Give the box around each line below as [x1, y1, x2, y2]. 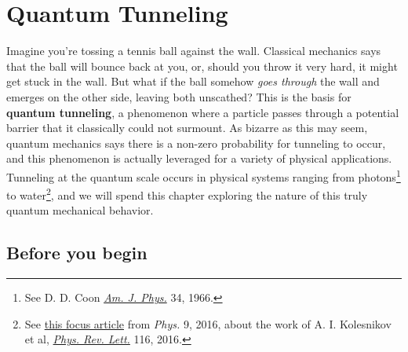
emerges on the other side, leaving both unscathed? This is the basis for [6, 88, 352, 104]
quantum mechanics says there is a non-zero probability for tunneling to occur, [6, 134, 386, 151]
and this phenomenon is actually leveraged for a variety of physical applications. [6, 150, 392, 167]
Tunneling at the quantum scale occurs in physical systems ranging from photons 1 [6, 166, 401, 185]
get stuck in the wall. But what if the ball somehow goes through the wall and [6, 73, 380, 90]
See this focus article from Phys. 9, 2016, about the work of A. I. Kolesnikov [24, 315, 392, 332]
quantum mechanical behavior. [6, 202, 154, 218]
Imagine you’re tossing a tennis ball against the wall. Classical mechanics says [6, 42, 381, 59]
